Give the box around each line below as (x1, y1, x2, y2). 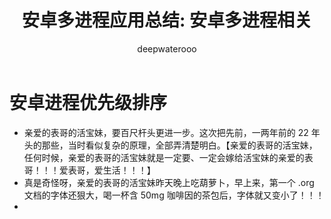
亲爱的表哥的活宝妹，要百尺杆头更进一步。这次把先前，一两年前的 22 (23, 126, 309, 138)
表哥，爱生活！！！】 (67, 164, 156, 176)
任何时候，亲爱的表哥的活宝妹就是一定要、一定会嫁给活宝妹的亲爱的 (23, 151, 305, 163)
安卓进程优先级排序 (9, 91, 168, 114)
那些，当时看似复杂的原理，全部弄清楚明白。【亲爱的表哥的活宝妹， (41, 139, 318, 151)
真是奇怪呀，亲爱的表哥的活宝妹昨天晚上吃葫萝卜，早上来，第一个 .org (23, 176, 315, 188)
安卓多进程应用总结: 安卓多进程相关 (22, 9, 312, 32)
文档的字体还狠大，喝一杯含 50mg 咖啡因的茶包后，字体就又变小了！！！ (23, 189, 325, 201)
